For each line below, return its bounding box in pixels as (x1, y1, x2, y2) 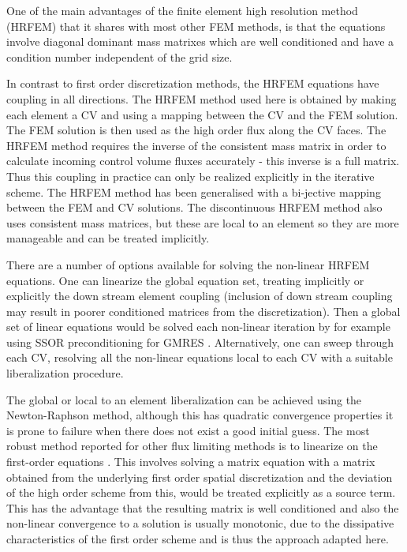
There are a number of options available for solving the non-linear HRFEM (6, 256, 370, 272)
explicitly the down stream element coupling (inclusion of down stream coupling (6, 287, 393, 304)
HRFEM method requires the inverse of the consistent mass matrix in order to (6, 137, 386, 153)
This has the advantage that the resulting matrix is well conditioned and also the (6, 499, 399, 516)
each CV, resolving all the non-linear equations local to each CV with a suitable (6, 349, 393, 366)
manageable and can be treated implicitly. (6, 230, 210, 246)
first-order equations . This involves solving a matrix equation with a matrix (6, 453, 375, 470)
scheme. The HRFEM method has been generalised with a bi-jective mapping (6, 183, 381, 200)
